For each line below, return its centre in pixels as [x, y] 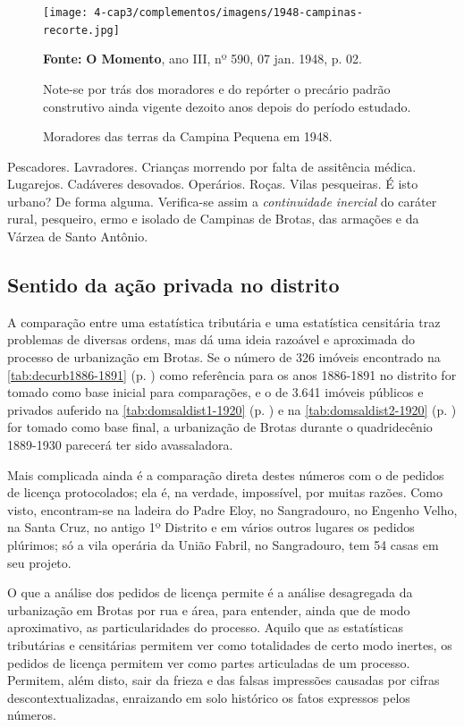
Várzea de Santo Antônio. [78, 237]
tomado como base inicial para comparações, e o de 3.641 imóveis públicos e [215, 392]
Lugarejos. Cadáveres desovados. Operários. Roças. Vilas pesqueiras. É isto [213, 184]
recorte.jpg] [81, 30]
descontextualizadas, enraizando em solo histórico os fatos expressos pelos [209, 697]
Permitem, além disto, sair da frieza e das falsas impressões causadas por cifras [224, 680]
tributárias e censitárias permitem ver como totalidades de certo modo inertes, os [230, 644]
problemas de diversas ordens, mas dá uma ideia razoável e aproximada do [211, 339]
